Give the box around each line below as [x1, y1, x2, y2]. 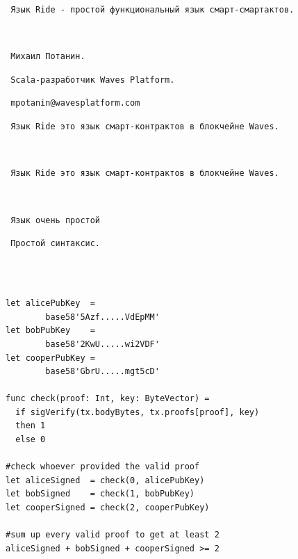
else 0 [15, 435, 46, 445]
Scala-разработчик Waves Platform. [10, 74, 175, 85]
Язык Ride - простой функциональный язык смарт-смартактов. [10, 4, 295, 15]
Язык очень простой [10, 215, 101, 225]
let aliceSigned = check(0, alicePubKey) [6, 475, 205, 485]
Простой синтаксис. [10, 238, 101, 249]
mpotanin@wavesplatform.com [10, 98, 140, 108]
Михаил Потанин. [10, 51, 85, 61]
